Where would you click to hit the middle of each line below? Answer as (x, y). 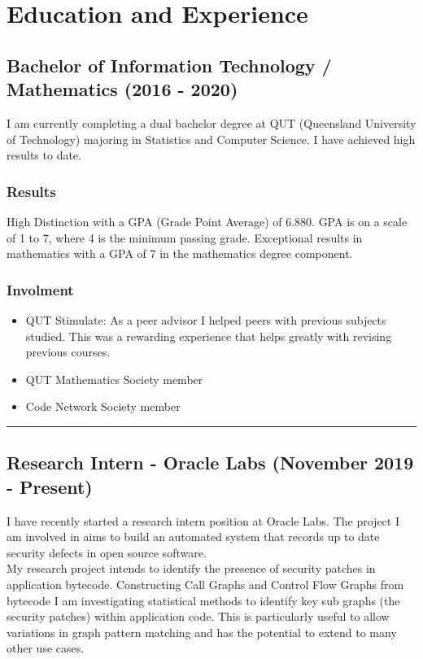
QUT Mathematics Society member (114, 379)
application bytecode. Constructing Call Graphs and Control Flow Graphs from (205, 584)
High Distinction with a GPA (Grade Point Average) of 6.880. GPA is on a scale (207, 221)
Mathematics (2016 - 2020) (122, 89)
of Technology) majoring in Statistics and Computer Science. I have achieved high (211, 139)
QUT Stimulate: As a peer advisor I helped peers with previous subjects (206, 319)
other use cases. (46, 648)
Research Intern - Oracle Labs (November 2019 (210, 463)
